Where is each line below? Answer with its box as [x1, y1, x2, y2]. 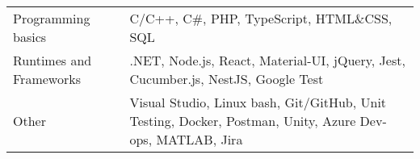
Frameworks [13, 69, 81, 88]
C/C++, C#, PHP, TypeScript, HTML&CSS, [129, 9, 393, 27]
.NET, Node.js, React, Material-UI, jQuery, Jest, [129, 51, 405, 69]
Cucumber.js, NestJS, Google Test [129, 69, 324, 88]
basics [13, 27, 47, 46]
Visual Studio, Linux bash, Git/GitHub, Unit [129, 93, 387, 111]
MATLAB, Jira [156, 130, 243, 149]
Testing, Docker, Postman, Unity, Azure [129, 111, 356, 130]
